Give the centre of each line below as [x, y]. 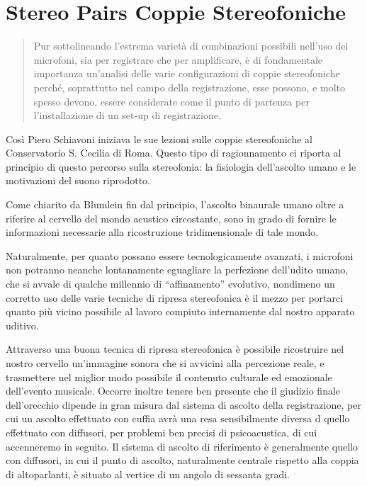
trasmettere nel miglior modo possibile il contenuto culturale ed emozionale [169, 377]
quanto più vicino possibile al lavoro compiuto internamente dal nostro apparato [180, 311]
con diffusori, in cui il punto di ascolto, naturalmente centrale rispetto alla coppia [182, 460]
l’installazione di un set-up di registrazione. [127, 115]
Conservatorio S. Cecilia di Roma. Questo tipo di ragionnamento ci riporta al [174, 153]
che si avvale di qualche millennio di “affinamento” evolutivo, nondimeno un [170, 284]
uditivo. [22, 325]
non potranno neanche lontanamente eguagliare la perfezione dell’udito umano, [177, 270]
